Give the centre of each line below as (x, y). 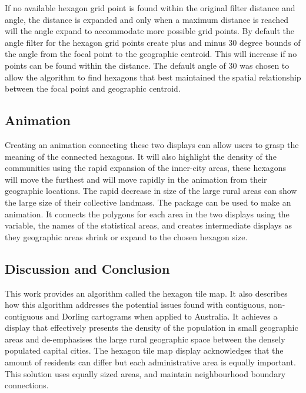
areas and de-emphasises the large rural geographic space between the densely (145, 339)
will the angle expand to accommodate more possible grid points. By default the (150, 31)
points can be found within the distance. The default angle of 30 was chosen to (147, 65)
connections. (27, 385)
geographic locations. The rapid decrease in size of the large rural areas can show (151, 191)
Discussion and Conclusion (87, 268)
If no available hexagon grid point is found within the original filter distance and (150, 8)
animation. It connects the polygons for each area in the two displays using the (147, 214)
